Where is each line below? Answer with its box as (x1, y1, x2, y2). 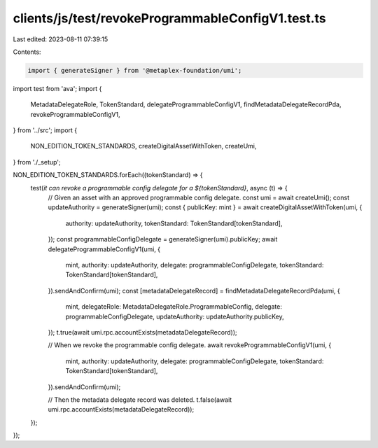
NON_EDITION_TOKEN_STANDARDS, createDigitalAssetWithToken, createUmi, (30, 142, 257, 150)
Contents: (13, 48, 41, 56)
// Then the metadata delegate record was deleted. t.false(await (48, 395, 232, 404)
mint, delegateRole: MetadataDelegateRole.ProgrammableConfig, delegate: (65, 302, 283, 311)
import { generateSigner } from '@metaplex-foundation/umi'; (27, 66, 242, 74)
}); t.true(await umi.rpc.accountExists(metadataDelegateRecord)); (48, 328, 237, 336)
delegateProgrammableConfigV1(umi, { (48, 245, 161, 253)
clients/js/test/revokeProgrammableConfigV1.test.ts (13, 10, 326, 26)
